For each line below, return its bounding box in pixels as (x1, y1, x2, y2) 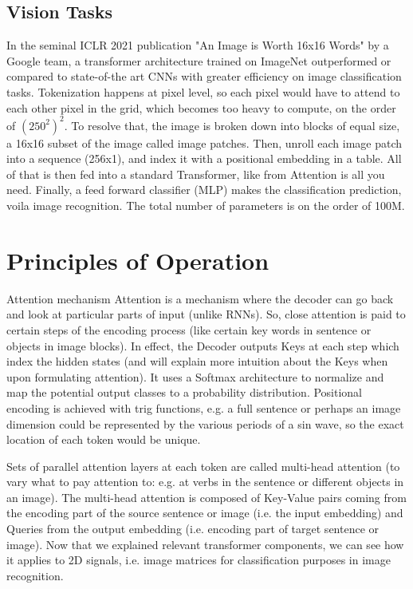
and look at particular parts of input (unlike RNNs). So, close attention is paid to (6, 306, 406, 322)
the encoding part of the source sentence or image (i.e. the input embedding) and (6, 504, 403, 521)
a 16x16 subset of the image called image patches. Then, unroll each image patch (6, 134, 403, 151)
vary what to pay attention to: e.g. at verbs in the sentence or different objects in (6, 473, 404, 490)
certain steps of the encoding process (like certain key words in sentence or (6, 321, 372, 338)
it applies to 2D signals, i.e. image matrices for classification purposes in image (6, 551, 391, 568)
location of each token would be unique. (6, 431, 201, 448)
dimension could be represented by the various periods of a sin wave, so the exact (6, 415, 404, 432)
